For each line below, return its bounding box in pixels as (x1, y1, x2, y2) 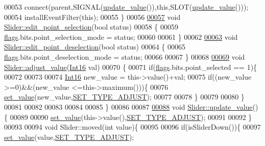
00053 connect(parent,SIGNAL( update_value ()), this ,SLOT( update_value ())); (4, 2, 249, 12)
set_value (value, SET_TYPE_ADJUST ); (4, 131, 134, 142)
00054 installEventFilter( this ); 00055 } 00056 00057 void (4, 11, 181, 22)
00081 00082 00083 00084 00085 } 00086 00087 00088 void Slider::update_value (4, 101, 253, 112)
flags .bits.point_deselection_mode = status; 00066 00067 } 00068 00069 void (4, 51, 245, 62)
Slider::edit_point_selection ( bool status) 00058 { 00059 (4, 21, 178, 32)
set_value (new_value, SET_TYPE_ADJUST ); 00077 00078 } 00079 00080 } (4, 91, 245, 102)
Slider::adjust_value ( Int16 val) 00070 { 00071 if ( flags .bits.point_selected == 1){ (4, 61, 257, 72)
